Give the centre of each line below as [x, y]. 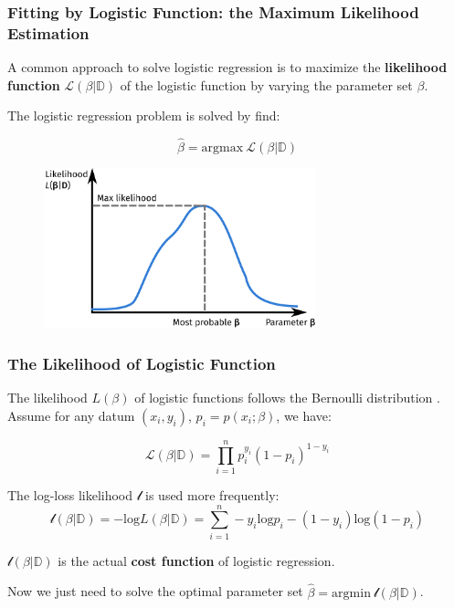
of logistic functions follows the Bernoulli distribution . [287, 398]
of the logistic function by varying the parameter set [266, 84]
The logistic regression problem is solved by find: [144, 115]
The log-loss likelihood [70, 494]
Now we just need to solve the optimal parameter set [155, 591]
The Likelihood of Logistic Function [142, 363]
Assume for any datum [71, 415]
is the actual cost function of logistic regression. [196, 560]
